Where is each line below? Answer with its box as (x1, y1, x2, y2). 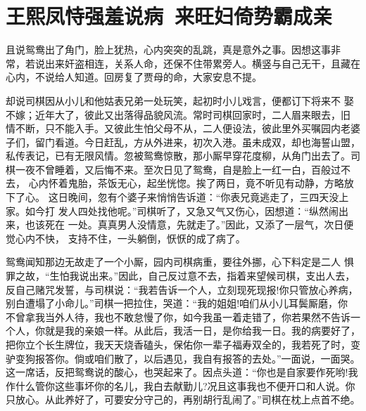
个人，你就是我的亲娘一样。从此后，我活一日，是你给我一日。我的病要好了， (6, 323, 360, 338)
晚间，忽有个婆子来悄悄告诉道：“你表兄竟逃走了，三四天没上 (68, 190, 349, 204)
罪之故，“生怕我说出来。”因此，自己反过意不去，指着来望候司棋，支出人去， (6, 268, 355, 283)
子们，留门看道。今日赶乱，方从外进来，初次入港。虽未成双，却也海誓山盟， (6, 134, 360, 149)
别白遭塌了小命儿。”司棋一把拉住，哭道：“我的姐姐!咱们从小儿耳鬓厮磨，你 (6, 296, 348, 311)
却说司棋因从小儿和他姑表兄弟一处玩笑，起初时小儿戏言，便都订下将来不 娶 (6, 93, 354, 107)
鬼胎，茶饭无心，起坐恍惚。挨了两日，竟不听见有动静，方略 (68, 176, 344, 190)
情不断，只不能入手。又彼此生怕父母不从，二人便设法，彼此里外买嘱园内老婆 (6, 121, 360, 136)
